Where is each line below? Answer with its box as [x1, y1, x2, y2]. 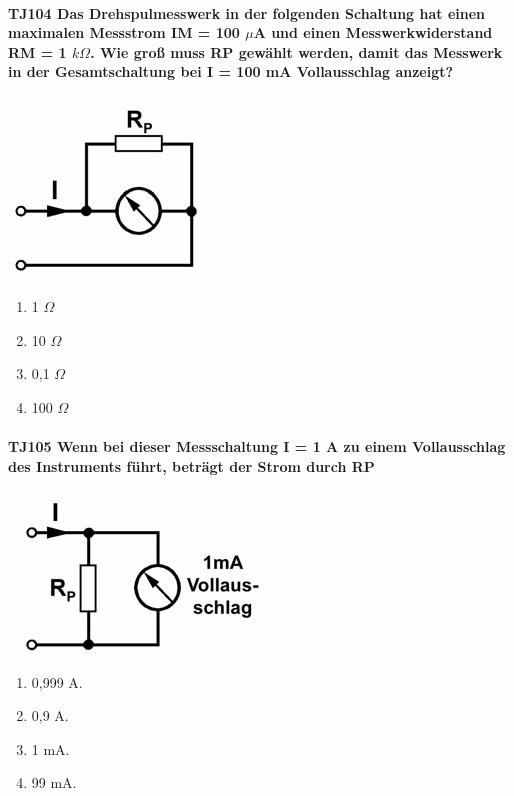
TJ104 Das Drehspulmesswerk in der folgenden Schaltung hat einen [8, 2, 485, 23]
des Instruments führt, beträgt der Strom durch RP [8, 455, 375, 476]
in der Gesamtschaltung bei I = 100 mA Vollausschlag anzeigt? [8, 61, 454, 82]
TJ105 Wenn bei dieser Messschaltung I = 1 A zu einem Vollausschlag [8, 436, 506, 457]
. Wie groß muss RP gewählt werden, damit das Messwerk [90, 41, 503, 62]
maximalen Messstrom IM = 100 [8, 22, 240, 43]
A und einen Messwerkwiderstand [253, 22, 493, 43]
